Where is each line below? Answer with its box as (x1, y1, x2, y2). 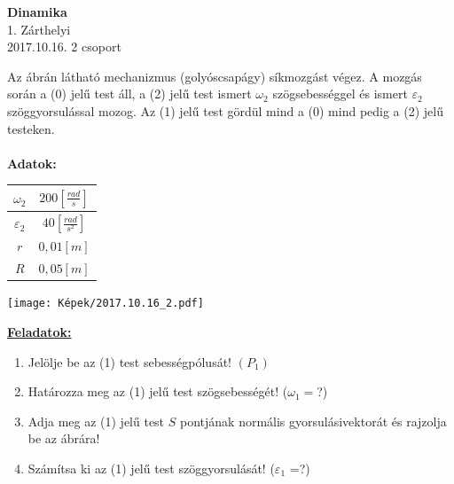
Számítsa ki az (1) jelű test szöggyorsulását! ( (27, 458, 275, 477)
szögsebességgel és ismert (272, 84, 408, 103)
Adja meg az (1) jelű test (27, 411, 165, 430)
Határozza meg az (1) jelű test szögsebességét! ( (27, 382, 288, 401)
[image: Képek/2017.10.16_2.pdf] (7, 297, 204, 310)
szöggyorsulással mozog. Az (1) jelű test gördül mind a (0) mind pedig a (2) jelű (7, 101, 444, 120)
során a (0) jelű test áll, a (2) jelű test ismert (7, 84, 252, 103)
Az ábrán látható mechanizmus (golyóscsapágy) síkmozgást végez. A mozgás (7, 66, 422, 85)
